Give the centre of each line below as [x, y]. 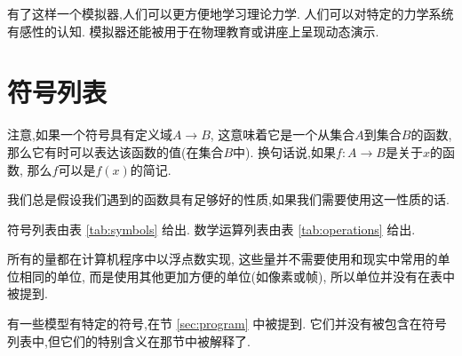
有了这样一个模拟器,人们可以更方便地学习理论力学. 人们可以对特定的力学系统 [231, 13]
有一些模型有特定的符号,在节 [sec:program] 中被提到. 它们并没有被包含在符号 [227, 324]
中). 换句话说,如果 [284, 151]
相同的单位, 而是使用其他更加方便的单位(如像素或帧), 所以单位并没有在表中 [237, 276]
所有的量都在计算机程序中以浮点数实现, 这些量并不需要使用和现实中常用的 [223, 259]
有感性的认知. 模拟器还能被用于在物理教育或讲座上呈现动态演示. [193, 31]
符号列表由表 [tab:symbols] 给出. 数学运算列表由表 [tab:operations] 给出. [211, 229]
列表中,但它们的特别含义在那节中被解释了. [129, 340]
